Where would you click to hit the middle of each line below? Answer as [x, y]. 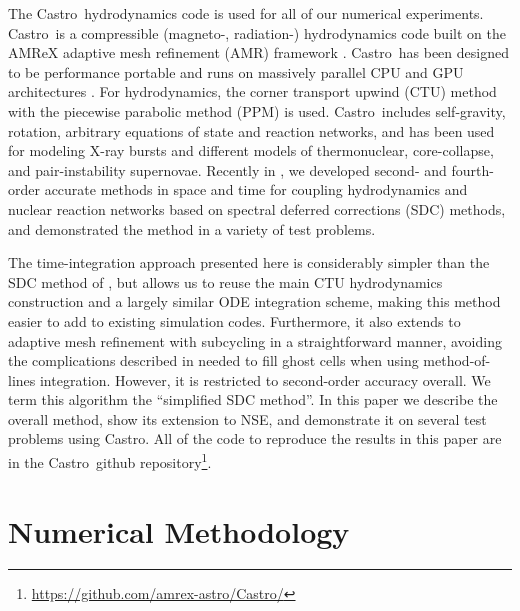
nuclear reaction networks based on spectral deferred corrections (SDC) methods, [257, 208]
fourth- [472, 169]
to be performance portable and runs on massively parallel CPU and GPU [236, 71]
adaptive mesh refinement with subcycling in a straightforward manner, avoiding [255, 340]
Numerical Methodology [179, 530]
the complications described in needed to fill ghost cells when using [213, 360]
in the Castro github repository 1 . [110, 460]
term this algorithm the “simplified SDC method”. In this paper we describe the [253, 399]
